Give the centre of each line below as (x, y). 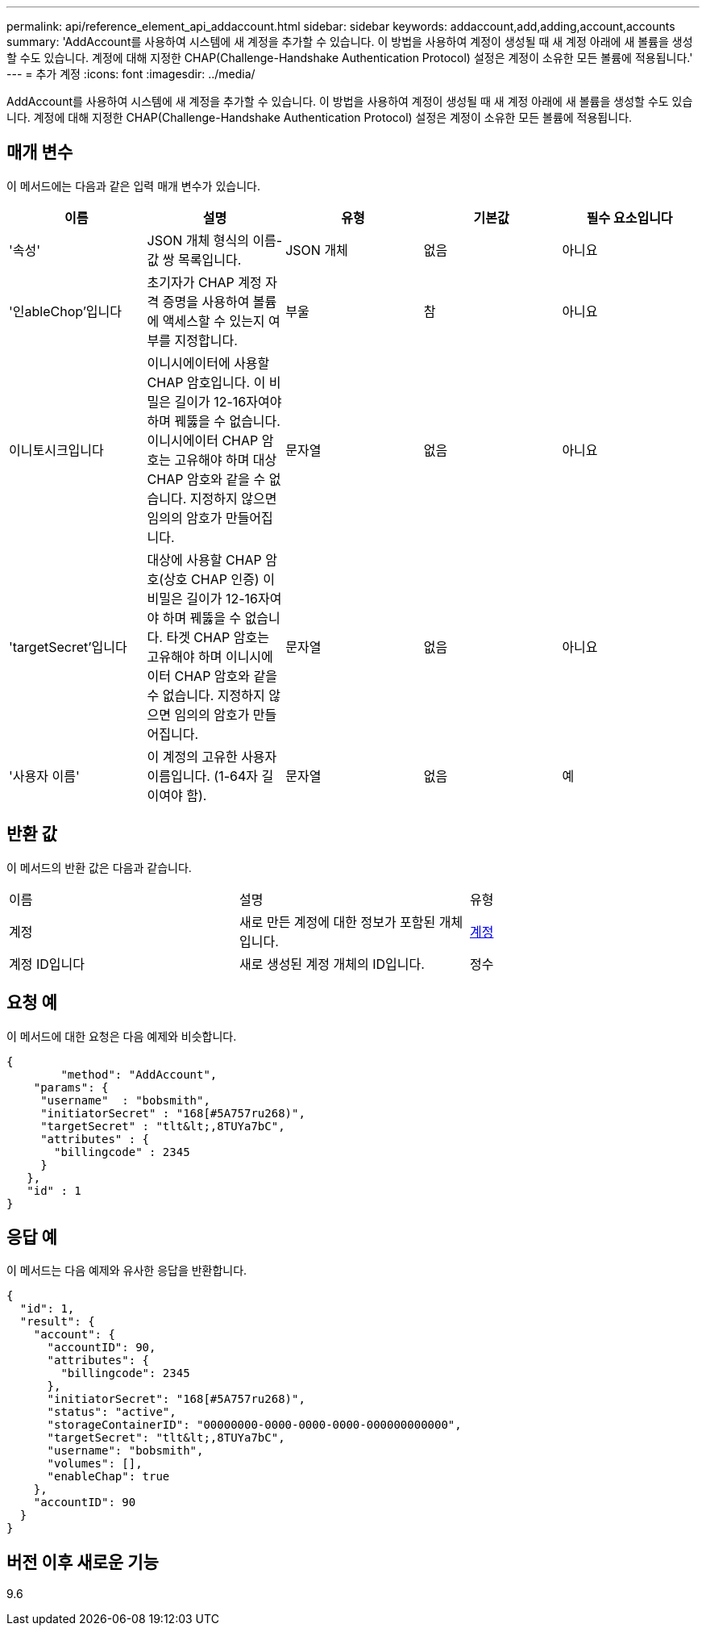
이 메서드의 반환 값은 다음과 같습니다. (99, 867)
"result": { (57, 1322)
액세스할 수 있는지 (214, 321)
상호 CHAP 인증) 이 (219, 579)
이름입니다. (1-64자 (202, 776)
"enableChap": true (108, 1477)
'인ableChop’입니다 (65, 311)
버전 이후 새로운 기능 (83, 1562)
